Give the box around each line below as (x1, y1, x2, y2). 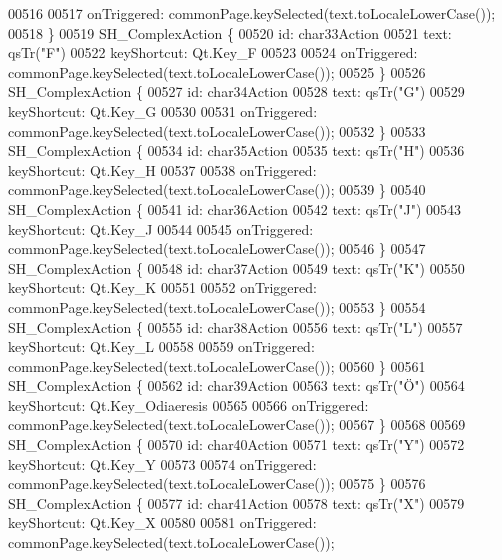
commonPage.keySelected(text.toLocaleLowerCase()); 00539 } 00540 (8, 179, 426, 200)
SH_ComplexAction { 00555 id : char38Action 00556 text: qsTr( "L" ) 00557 (8, 316, 463, 337)
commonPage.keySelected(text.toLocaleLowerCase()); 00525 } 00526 (8, 61, 426, 82)
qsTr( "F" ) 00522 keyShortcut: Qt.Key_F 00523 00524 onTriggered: (8, 42, 418, 63)
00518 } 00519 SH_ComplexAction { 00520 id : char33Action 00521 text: (8, 22, 452, 43)
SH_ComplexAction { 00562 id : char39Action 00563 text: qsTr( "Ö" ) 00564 (8, 375, 465, 396)
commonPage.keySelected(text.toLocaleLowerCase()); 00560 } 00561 (8, 355, 426, 376)
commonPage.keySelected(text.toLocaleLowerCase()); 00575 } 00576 (8, 473, 426, 494)
